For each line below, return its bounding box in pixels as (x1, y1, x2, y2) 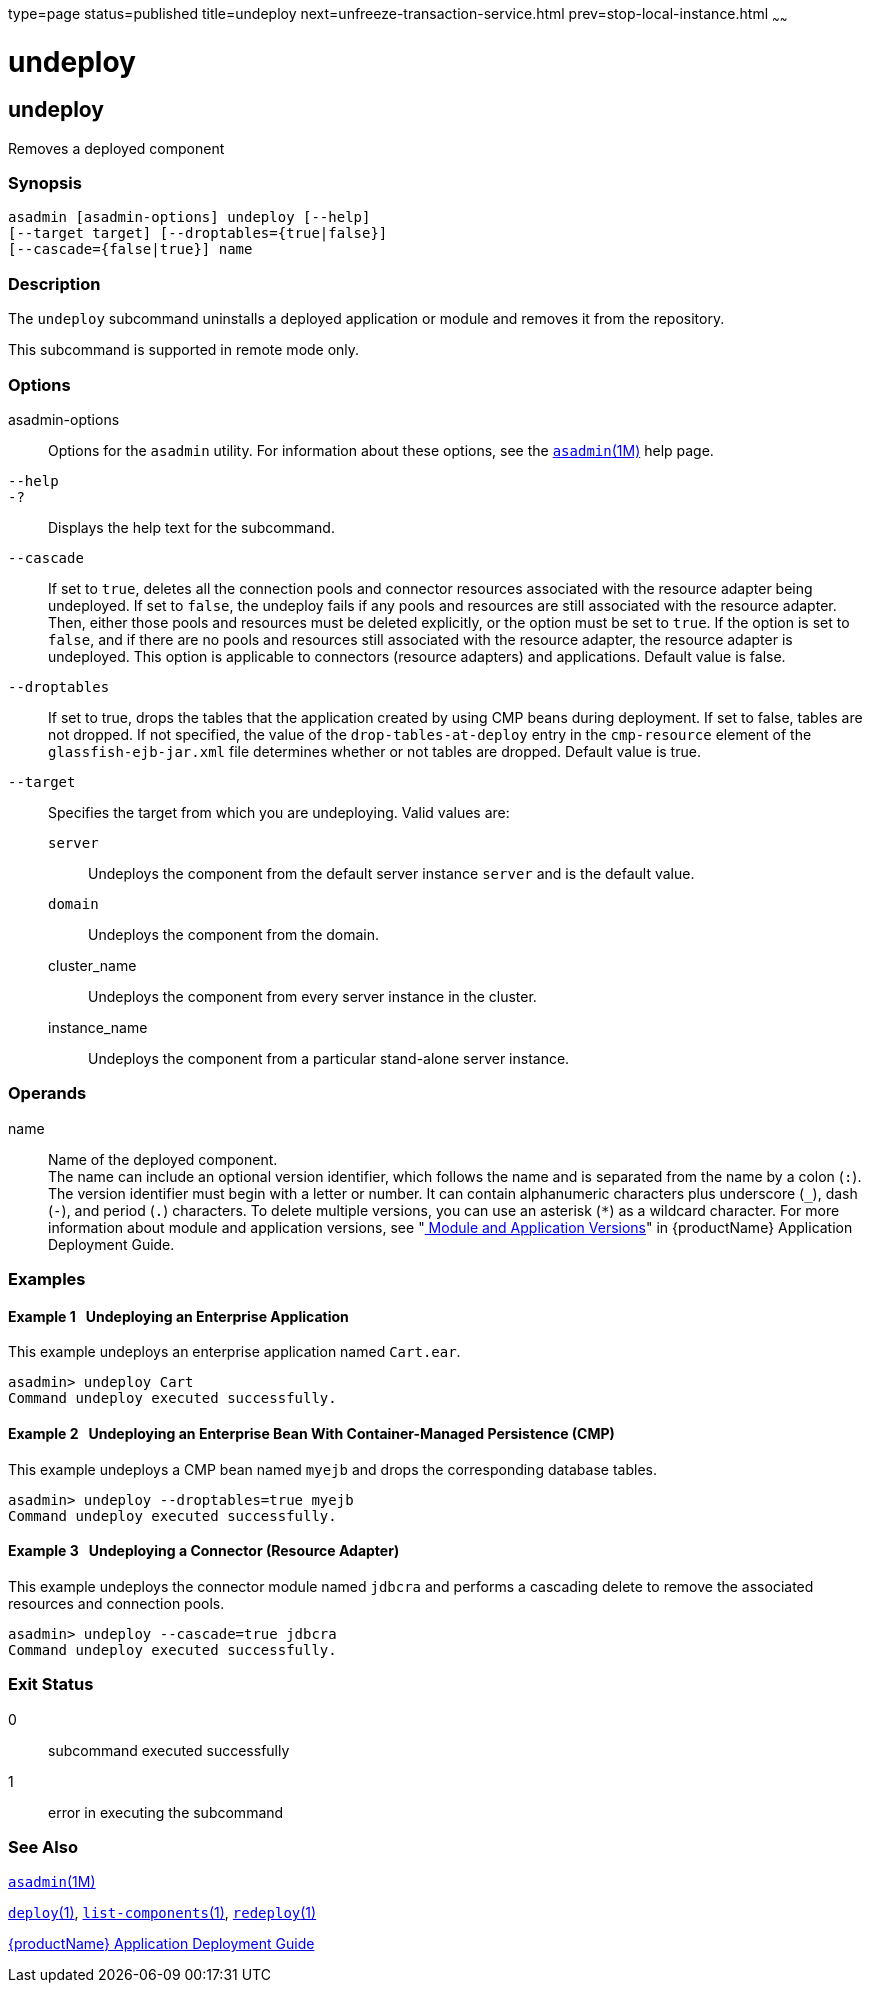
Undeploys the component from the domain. (88, 925, 380, 943)
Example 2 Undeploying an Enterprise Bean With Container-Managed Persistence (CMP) (8, 1424, 615, 1442)
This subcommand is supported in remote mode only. (8, 341, 360, 359)
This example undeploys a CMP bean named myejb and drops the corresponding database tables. (8, 1460, 657, 1478)
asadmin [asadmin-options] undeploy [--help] (8, 209, 371, 226)
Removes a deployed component (8, 139, 225, 157)
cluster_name (48, 956, 137, 974)
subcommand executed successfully (48, 1741, 290, 1759)
